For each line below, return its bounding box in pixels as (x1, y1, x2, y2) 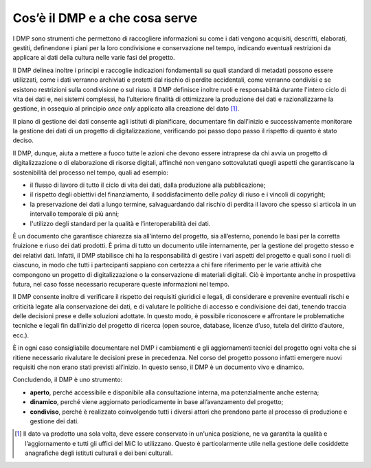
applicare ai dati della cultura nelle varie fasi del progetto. (12, 54, 175, 62)
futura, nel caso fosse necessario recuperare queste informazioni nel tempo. (12, 280, 229, 288)
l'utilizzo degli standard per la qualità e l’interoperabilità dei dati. (30, 219, 211, 227)
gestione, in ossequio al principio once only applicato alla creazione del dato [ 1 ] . (12, 104, 240, 113)
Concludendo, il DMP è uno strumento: (12, 375, 123, 384)
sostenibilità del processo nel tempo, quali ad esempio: (12, 168, 168, 177)
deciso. (12, 136, 34, 144)
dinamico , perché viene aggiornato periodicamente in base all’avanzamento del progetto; (30, 398, 284, 406)
